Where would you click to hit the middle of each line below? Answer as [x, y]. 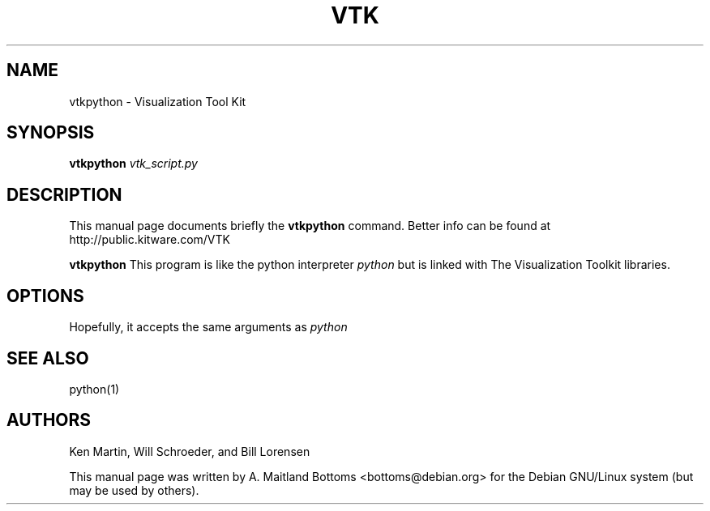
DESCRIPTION [64, 194]
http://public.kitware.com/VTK [150, 240]
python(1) [94, 389]
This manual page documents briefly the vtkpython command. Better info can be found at [310, 226]
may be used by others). [134, 490]
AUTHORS [49, 420]
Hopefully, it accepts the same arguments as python [208, 327]
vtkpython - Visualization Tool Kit [158, 101]
